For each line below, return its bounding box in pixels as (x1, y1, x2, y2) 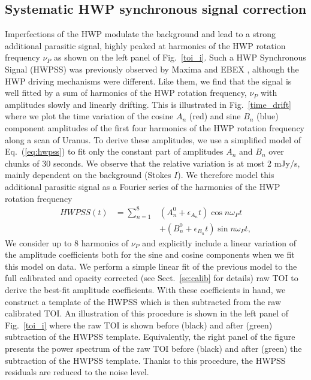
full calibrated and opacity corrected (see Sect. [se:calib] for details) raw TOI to (5, 272, 298, 284)
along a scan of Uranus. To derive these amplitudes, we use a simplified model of (5, 133, 301, 146)
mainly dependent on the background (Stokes (5, 168, 171, 181)
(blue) (256, 110, 279, 122)
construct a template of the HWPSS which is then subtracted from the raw (5, 295, 282, 307)
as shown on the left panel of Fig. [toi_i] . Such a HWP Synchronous (54, 51, 306, 64)
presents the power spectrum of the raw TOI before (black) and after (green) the (5, 342, 302, 355)
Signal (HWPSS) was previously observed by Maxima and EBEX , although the (5, 62, 299, 75)
